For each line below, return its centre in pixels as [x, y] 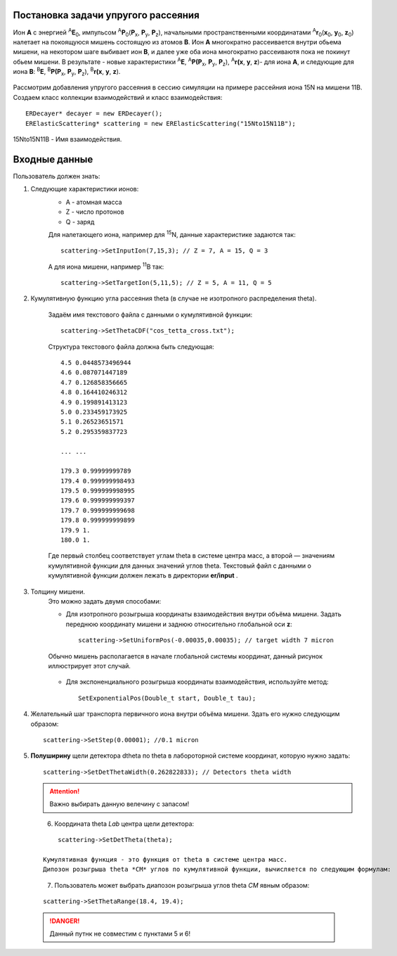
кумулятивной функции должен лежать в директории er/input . [143, 575]
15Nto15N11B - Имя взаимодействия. [67, 139]
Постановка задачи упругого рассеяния [106, 15]
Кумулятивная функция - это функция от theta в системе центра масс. [165, 860]
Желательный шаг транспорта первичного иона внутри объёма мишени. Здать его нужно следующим [185, 714]
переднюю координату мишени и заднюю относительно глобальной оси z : [179, 624]
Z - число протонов [95, 212]
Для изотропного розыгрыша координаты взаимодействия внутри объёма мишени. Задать [204, 614]
